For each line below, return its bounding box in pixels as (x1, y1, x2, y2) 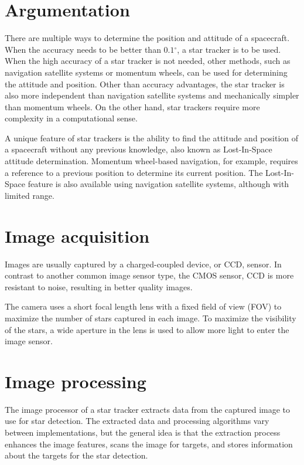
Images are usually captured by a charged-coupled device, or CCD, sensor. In (5, 257, 282, 270)
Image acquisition (5, 223, 150, 247)
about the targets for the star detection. (5, 449, 148, 461)
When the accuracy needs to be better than (5, 43, 161, 55)
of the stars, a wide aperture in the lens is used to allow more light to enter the (5, 323, 289, 335)
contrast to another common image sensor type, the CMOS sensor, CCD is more (5, 269, 294, 281)
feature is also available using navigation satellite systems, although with (28, 178, 289, 190)
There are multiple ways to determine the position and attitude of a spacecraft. (5, 32, 290, 44)
